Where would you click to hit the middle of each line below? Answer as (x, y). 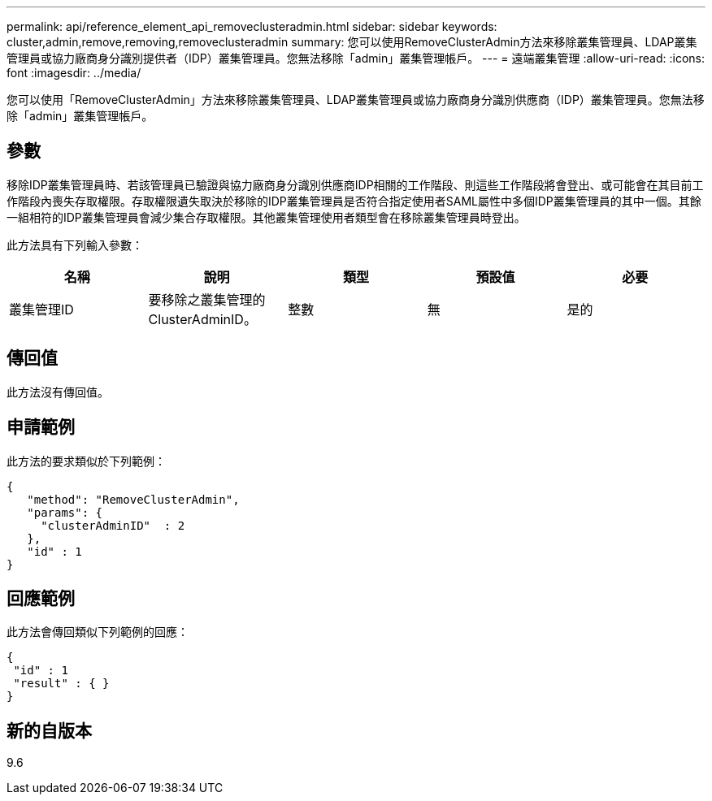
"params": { (65, 512)
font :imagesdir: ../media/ (74, 73)
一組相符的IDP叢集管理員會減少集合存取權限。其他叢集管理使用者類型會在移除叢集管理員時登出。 (266, 217)
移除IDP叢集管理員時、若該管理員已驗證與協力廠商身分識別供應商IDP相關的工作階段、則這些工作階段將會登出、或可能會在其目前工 (355, 184)
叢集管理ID (41, 309)
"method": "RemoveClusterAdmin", (133, 499)
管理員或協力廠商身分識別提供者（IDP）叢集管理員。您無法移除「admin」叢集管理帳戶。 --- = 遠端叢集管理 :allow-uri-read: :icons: (356, 58)
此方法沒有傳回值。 (58, 392)
